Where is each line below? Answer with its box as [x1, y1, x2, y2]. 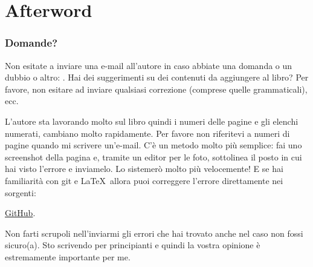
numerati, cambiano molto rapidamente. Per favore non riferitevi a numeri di [5, 127, 290, 139]
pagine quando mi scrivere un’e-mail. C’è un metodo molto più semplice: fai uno [5, 139, 302, 151]
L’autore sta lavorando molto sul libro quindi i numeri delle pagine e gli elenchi [5, 114, 298, 127]
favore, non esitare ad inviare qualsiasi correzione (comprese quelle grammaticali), [5, 82, 308, 95]
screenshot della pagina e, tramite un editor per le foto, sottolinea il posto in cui [5, 150, 302, 163]
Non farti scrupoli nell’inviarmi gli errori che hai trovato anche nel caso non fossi [5, 226, 303, 239]
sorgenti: [5, 186, 36, 199]
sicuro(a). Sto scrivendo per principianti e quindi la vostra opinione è [5, 239, 260, 251]
